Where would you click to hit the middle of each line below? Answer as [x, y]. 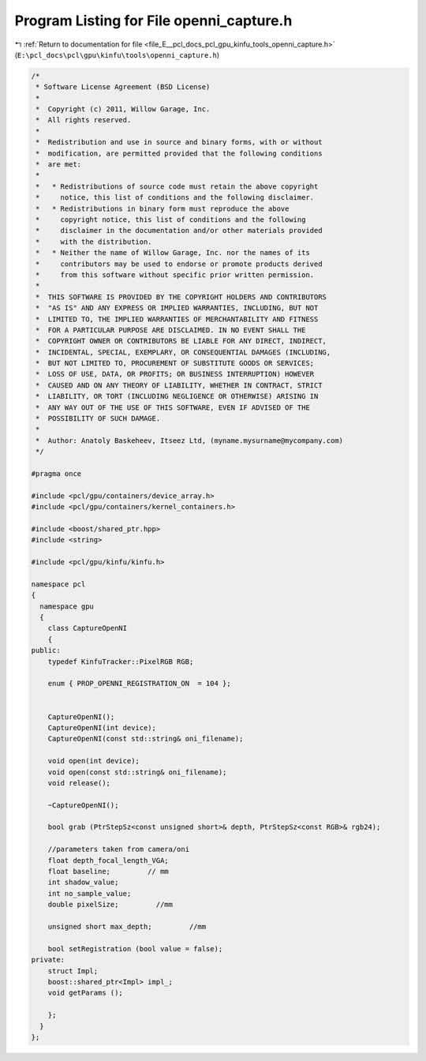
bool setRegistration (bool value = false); [135, 949]
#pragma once [56, 473]
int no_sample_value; [90, 893]
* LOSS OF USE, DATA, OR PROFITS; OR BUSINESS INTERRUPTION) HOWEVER [175, 374]
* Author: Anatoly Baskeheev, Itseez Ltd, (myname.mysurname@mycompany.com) [189, 441]
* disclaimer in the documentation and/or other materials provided [179, 231]
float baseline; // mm [108, 872]
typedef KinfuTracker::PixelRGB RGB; [121, 662]
